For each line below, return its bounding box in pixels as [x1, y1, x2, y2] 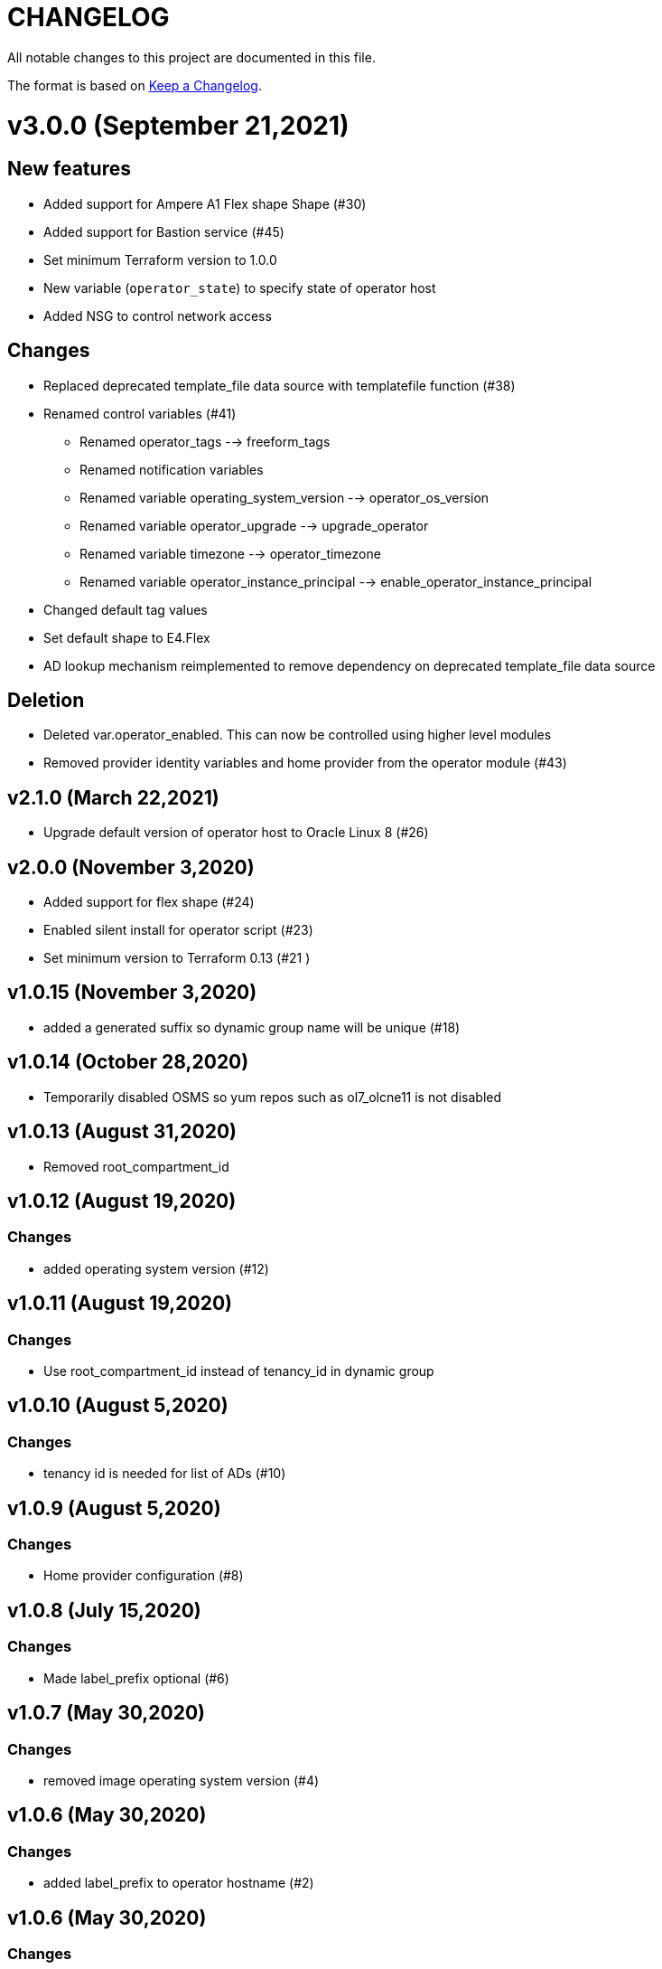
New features [7, 157, 131, 181]
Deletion [7, 688, 85, 711]
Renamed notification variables [79, 461, 264, 477]
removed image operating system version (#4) [43, 1772, 320, 1788]
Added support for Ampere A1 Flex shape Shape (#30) [43, 195, 367, 212]
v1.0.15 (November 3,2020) [7, 981, 257, 1004]
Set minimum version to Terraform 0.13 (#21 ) [43, 950, 311, 966]
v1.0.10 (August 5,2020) [7, 1394, 228, 1418]
